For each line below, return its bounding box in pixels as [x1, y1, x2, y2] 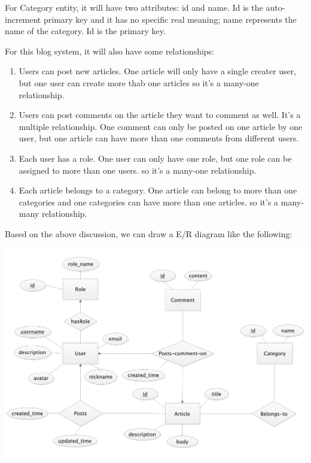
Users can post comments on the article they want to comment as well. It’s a [19, 108, 301, 121]
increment [5, 13, 41, 25]
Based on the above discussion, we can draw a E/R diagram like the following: [5, 227, 292, 240]
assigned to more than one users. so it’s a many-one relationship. [19, 164, 257, 176]
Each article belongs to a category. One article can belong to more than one [19, 184, 297, 196]
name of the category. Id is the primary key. [5, 25, 166, 37]
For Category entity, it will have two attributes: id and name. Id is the [5, 1, 263, 13]
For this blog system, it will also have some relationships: [5, 44, 215, 57]
